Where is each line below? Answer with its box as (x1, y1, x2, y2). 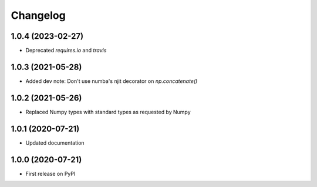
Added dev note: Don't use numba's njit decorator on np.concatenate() (25, 77, 198, 85)
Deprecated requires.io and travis (25, 47, 107, 54)
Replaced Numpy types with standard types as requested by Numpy (25, 108, 191, 115)
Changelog (11, 9, 66, 22)
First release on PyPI (25, 170, 76, 177)
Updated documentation (25, 139, 85, 146)
